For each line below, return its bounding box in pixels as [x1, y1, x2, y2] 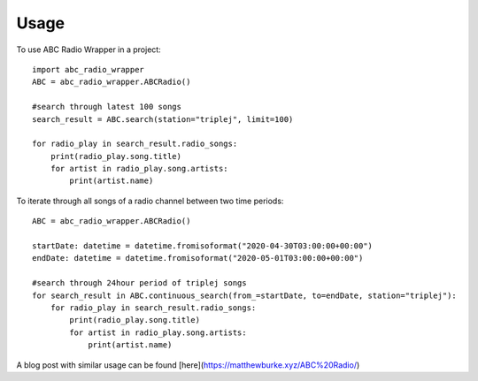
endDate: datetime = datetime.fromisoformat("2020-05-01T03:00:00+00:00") [32, 253, 364, 263]
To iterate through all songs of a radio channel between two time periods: [16, 195, 284, 206]
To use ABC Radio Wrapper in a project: [16, 44, 161, 55]
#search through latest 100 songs [32, 102, 181, 112]
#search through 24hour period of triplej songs [32, 278, 247, 288]
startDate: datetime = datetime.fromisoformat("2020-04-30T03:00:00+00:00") [32, 241, 374, 251]
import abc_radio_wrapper [32, 65, 145, 74]
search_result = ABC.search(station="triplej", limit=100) [32, 114, 294, 124]
